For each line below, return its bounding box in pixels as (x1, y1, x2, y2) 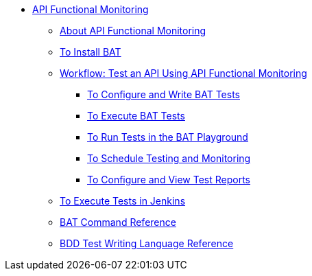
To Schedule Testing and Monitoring (87, 152, 251, 164)
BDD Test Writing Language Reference (60, 238, 234, 249)
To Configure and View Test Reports (87, 174, 251, 185)
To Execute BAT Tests (87, 110, 185, 122)
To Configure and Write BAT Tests (87, 89, 240, 100)
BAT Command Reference (60, 216, 176, 228)
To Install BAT (60, 46, 121, 58)
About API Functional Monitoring (60, 25, 206, 36)
